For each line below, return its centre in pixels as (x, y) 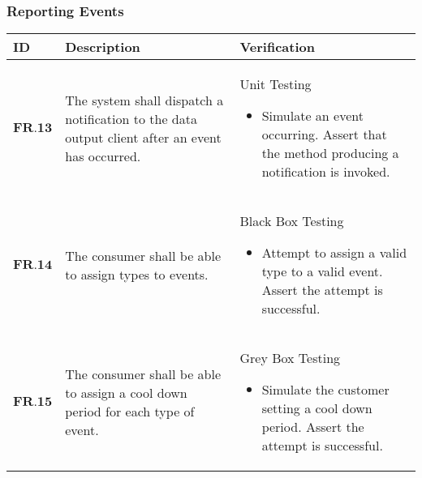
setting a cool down (317, 408)
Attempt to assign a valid (334, 253)
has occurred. (103, 156)
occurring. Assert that (324, 134)
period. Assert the (313, 427)
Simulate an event (312, 116)
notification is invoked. (326, 172)
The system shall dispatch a (144, 100)
